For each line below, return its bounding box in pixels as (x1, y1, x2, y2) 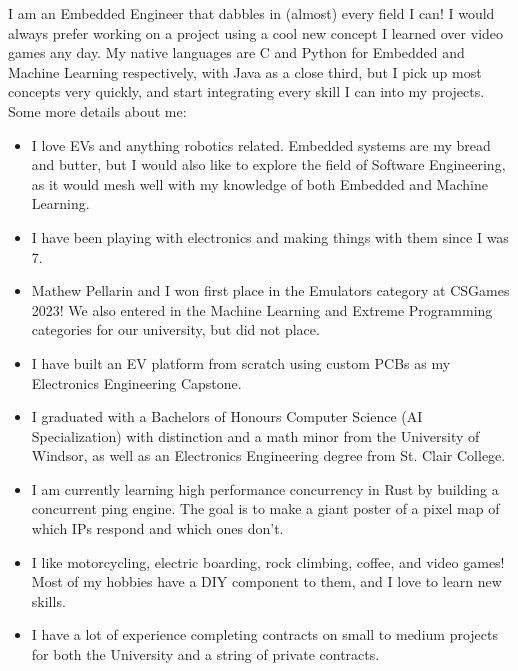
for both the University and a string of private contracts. (31, 644, 380, 665)
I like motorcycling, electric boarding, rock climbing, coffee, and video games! (31, 551, 505, 572)
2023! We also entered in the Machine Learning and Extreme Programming (31, 299, 493, 320)
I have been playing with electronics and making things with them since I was (31, 226, 509, 247)
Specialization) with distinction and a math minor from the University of (31, 425, 480, 446)
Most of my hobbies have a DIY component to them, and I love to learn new (31, 571, 502, 592)
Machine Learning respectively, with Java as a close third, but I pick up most (8, 61, 482, 82)
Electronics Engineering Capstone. (31, 372, 242, 393)
